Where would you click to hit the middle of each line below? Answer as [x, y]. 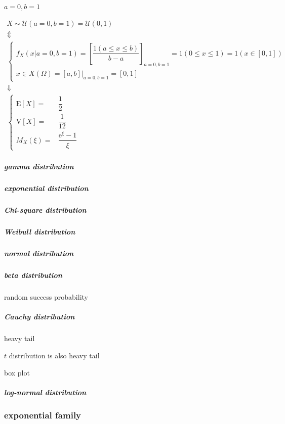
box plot [17, 372]
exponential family [43, 415]
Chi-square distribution [45, 210]
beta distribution [33, 275]
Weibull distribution [40, 232]
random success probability [46, 297]
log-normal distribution [45, 392]
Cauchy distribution [39, 317]
